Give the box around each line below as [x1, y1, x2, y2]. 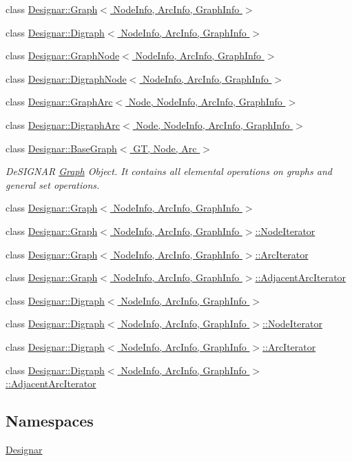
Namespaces [6, 410, 94, 431]
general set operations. [6, 177, 100, 192]
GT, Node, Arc [133, 141, 197, 155]
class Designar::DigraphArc [6, 117, 121, 132]
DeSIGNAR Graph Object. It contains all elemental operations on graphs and [6, 164, 332, 178]
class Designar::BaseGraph [6, 141, 117, 155]
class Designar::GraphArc [6, 94, 113, 109]
